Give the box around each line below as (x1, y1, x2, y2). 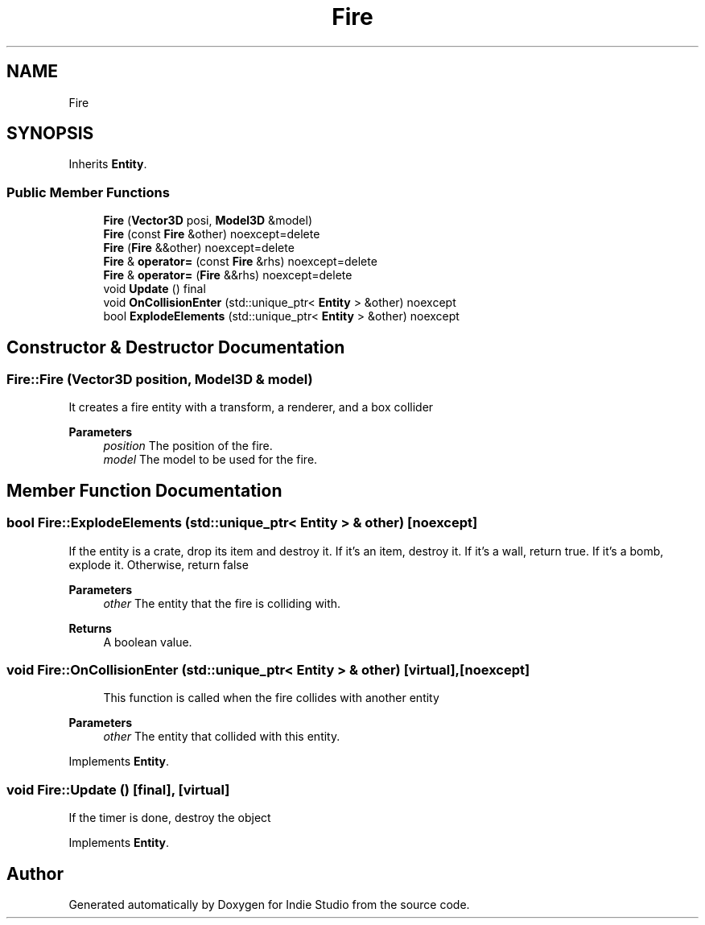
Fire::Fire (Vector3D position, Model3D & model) (6, 371, 313, 388)
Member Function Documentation (6, 480, 282, 501)
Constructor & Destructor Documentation (6, 337, 345, 357)
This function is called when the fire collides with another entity (103, 691, 439, 705)
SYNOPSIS (6, 123, 94, 144)
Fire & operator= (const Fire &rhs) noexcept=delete (103, 254, 377, 269)
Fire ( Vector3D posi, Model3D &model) (103, 213, 313, 228)
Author (6, 863, 64, 884)
